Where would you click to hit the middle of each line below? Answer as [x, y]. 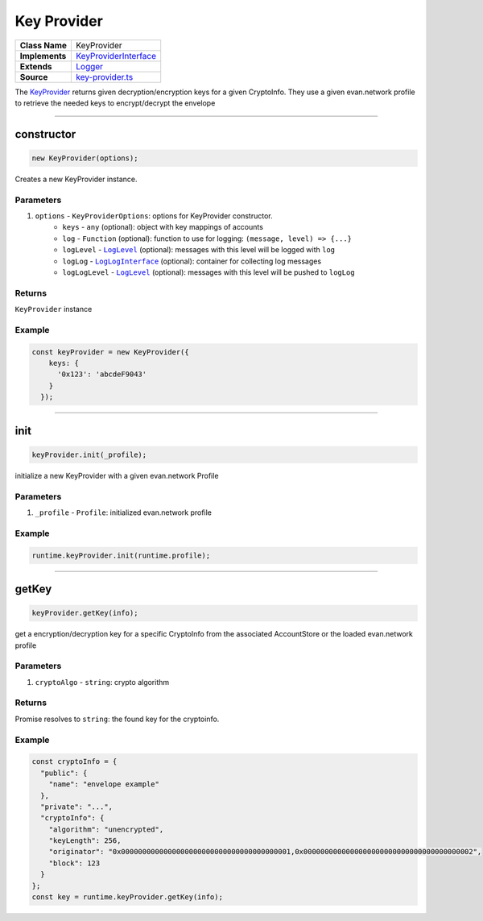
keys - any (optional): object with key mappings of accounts [163, 227]
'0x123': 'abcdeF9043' [102, 374]
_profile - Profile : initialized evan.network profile [124, 512]
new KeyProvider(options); [85, 158]
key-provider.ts [105, 77]
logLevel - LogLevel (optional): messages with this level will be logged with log [199, 250]
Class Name [43, 45]
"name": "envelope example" [104, 784]
